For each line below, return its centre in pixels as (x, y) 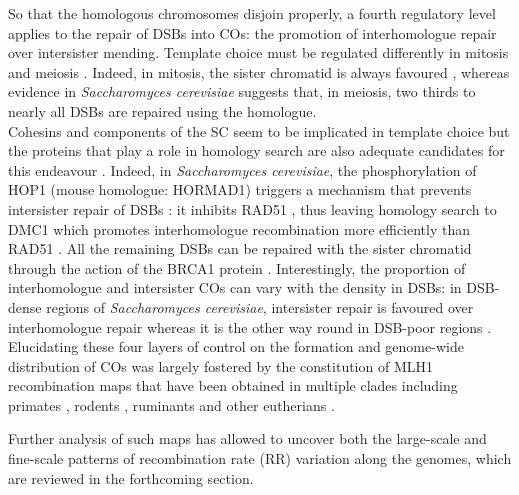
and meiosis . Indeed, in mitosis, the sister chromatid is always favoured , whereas (259, 71)
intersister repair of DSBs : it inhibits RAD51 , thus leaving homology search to (252, 208)
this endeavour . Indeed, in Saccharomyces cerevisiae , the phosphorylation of (242, 169)
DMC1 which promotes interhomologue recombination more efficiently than (239, 228)
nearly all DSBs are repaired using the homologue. (162, 110)
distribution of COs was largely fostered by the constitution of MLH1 (220, 365)
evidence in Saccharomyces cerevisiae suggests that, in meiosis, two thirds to (242, 91)
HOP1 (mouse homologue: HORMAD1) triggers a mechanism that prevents (240, 189)
